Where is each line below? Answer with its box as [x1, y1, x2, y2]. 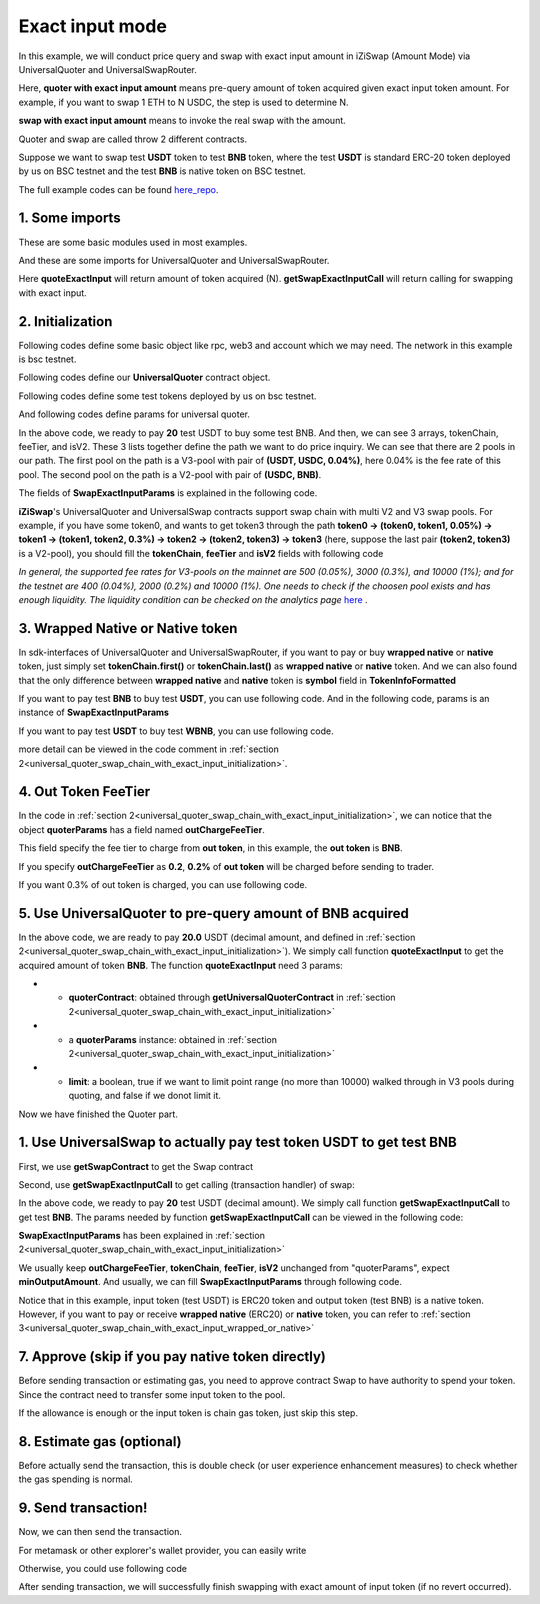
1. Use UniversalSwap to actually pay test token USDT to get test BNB [18, 1134, 457, 1151]
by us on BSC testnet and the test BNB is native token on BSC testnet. [18, 165, 307, 177]
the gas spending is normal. [18, 1473, 134, 1485]
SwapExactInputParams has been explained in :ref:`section [18, 1230, 265, 1242]
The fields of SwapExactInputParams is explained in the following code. [18, 487, 318, 499]
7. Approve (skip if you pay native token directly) [18, 1348, 327, 1365]
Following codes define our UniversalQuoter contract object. [18, 371, 271, 384]
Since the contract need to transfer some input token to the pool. [18, 1388, 286, 1400]
